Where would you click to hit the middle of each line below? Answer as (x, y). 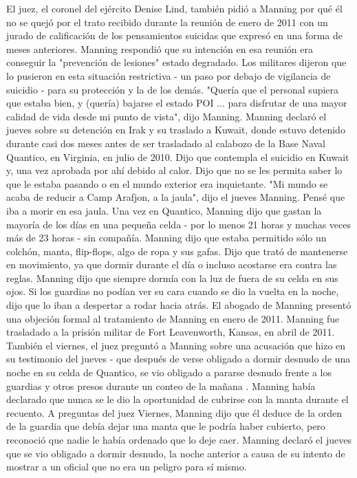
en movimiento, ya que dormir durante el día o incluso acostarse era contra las (172, 264)
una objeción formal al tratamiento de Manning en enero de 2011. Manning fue (173, 318)
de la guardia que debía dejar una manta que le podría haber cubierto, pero (166, 426)
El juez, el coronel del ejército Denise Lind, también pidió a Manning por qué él (174, 8)
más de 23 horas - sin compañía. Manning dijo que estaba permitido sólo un (166, 238)
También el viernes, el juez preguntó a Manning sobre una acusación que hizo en (176, 345)
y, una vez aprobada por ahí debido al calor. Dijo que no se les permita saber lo (174, 170)
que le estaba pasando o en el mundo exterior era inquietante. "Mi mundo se (167, 183)
